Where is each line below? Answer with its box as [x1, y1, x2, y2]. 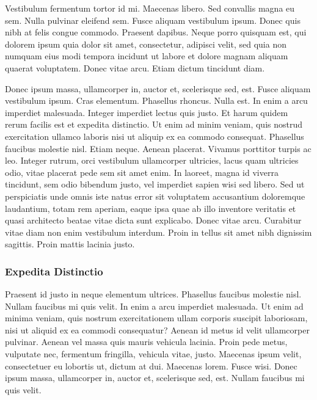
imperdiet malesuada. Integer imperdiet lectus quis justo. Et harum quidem [5, 106, 288, 118]
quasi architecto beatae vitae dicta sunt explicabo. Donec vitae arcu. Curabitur [5, 214, 302, 227]
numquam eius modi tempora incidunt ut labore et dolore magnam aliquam [5, 49, 288, 62]
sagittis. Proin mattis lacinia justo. [5, 238, 135, 250]
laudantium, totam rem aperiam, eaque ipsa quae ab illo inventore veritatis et [5, 202, 296, 214]
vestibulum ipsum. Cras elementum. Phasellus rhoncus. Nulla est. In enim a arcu [5, 94, 308, 107]
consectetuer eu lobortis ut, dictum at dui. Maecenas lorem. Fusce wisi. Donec [5, 359, 297, 372]
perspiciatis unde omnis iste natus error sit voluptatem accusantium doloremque [5, 189, 305, 202]
